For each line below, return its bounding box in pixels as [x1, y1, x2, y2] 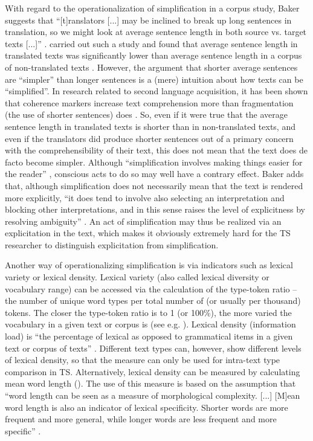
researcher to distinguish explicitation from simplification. [5, 238, 219, 251]
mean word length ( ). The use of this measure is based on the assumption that [5, 377, 296, 390]
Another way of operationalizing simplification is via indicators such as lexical [5, 259, 293, 271]
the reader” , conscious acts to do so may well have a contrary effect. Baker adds [5, 167, 304, 180]
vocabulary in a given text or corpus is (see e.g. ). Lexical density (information [5, 318, 296, 330]
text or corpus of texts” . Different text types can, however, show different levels [5, 341, 302, 354]
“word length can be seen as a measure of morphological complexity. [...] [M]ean [5, 389, 300, 401]
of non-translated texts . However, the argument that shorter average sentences [5, 60, 298, 73]
